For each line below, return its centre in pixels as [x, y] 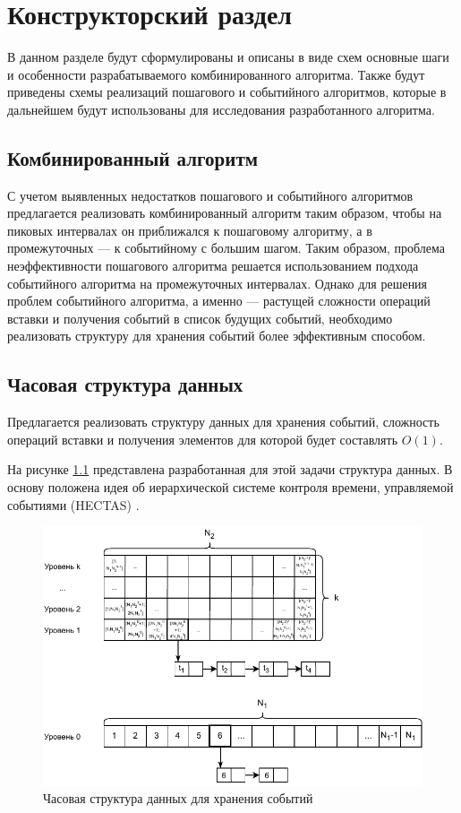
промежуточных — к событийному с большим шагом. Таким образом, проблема [226, 248]
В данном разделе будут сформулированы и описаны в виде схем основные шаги [228, 57]
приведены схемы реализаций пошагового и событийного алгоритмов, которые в [227, 92]
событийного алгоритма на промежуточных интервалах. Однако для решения [218, 283]
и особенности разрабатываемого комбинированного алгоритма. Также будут [216, 74]
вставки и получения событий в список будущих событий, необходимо [200, 318]
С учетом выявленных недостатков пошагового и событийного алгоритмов [210, 195]
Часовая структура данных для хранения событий [178, 798]
